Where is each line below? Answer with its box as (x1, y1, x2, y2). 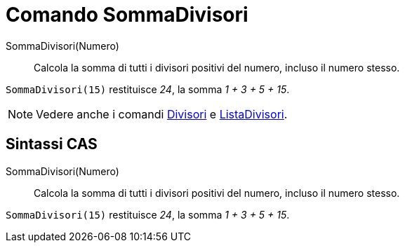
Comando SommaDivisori (6, 3, 248, 27)
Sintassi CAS (6, 135, 98, 153)
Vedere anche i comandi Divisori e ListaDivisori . (36, 106, 288, 121)
